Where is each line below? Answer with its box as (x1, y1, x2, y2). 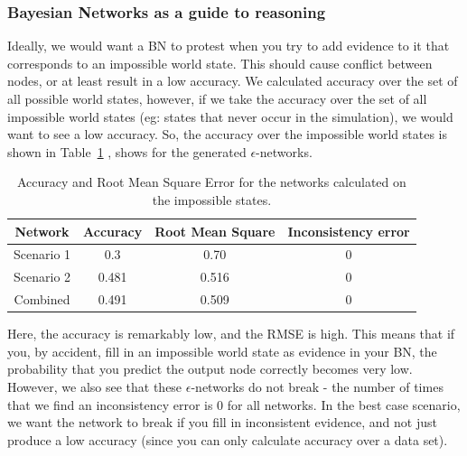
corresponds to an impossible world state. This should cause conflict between (7, 53, 433, 72)
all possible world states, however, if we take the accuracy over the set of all (7, 89, 427, 107)
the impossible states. (152, 190, 272, 209)
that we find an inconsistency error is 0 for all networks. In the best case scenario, (7, 395, 461, 414)
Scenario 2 (14, 267, 71, 286)
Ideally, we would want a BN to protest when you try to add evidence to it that (7, 36, 450, 55)
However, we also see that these (7, 377, 182, 396)
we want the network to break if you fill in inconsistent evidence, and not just (7, 413, 437, 432)
